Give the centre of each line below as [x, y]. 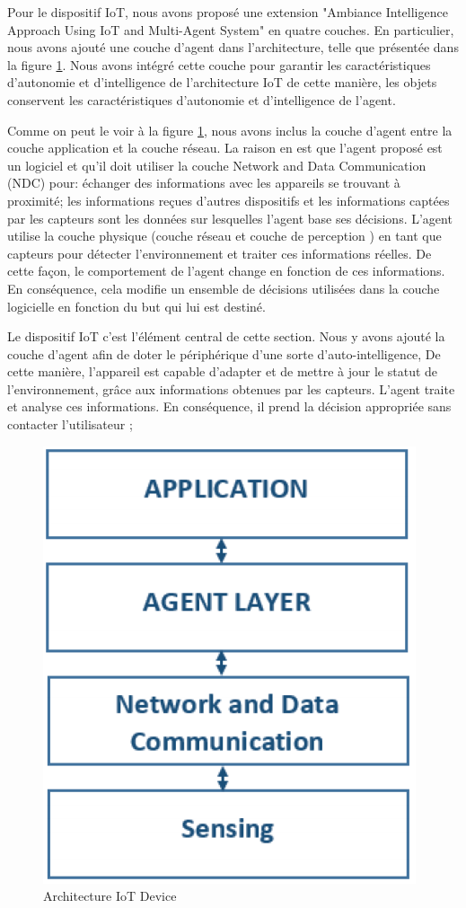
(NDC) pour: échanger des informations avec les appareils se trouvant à [204, 183]
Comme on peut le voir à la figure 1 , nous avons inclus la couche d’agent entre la [230, 130]
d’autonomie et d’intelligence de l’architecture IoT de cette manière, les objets [222, 82]
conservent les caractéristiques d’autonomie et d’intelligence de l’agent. [202, 99]
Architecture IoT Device [110, 896]
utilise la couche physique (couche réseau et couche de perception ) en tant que [224, 236]
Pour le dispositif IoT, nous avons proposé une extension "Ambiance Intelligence [228, 12]
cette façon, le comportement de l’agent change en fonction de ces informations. [226, 271]
